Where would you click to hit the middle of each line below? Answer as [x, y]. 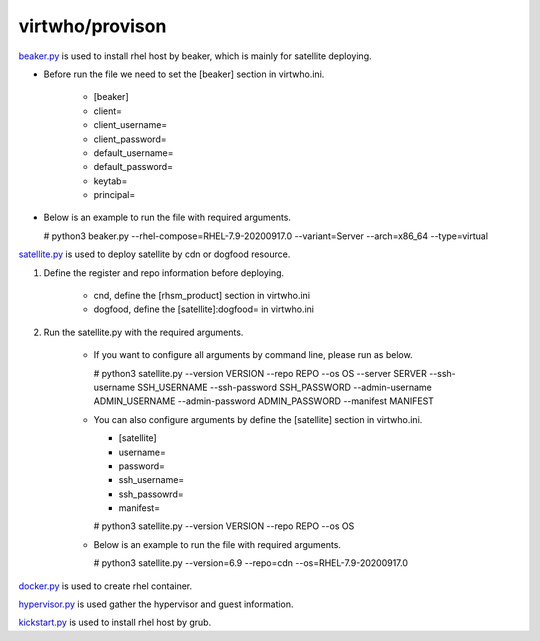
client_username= [130, 125]
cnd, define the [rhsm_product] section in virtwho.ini [201, 296]
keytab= [110, 181]
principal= [114, 195]
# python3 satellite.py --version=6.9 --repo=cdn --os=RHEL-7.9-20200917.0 [251, 563]
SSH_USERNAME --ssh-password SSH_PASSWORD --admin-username [284, 387]
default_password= [133, 167]
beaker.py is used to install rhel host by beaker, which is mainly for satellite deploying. [195, 56]
